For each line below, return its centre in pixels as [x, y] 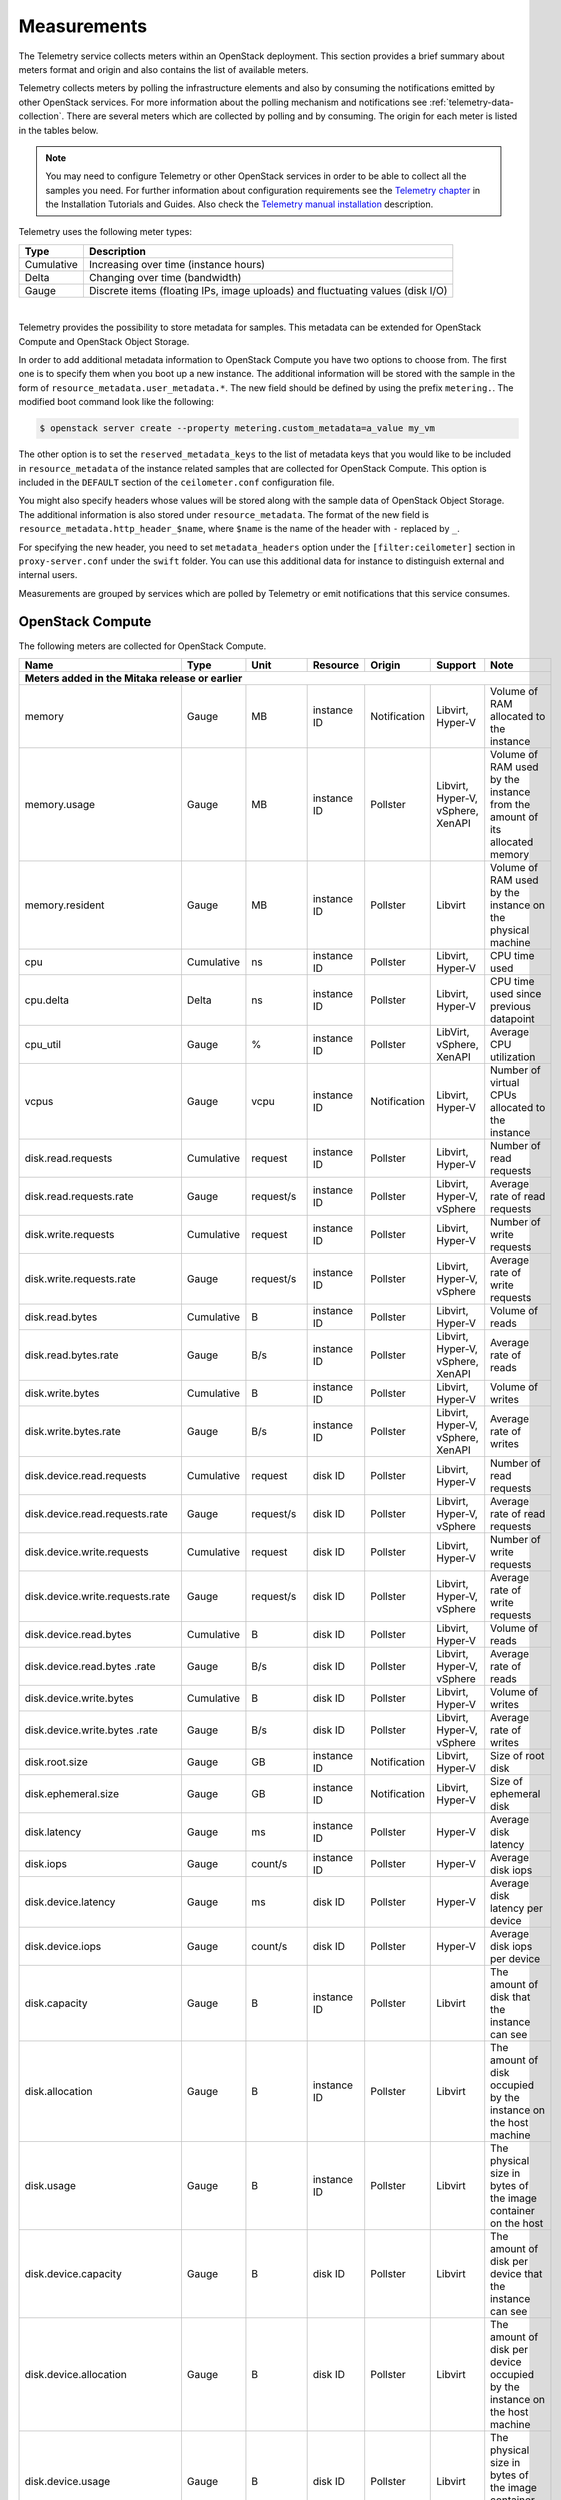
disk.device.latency [70, 1902]
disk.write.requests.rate [80, 1278]
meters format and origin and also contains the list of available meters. [163, 69]
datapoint [512, 1018]
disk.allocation [59, 2091]
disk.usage [50, 2185]
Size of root [517, 1755]
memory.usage [59, 804]
